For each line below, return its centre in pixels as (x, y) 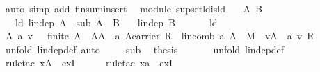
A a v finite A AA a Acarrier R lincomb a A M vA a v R (160, 36)
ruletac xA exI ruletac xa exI (89, 63)
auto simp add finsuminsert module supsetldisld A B (134, 8)
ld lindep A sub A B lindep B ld (116, 22)
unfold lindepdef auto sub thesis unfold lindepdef (145, 49)
